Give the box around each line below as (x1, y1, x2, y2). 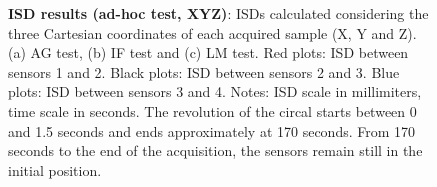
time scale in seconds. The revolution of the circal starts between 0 (8, 100, 417, 121)
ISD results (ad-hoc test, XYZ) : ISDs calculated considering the (8, 3, 429, 23)
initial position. (8, 159, 102, 180)
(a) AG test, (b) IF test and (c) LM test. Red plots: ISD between (8, 42, 409, 63)
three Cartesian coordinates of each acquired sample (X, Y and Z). (8, 22, 417, 43)
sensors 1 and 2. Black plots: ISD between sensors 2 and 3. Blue (8, 61, 400, 82)
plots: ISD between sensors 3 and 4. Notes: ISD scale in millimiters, (8, 81, 422, 102)
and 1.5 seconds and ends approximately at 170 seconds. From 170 (8, 120, 416, 141)
